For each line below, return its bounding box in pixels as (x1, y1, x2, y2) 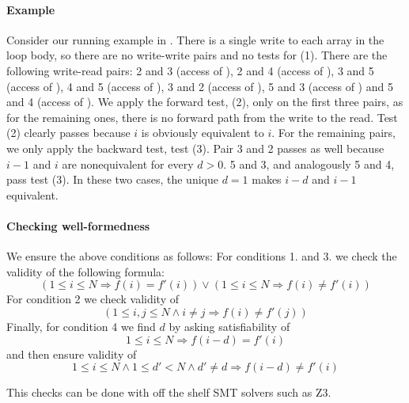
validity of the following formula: (6, 263, 165, 279)
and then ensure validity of (6, 345, 137, 362)
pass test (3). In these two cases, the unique (6, 171, 218, 188)
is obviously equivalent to (141, 124, 264, 141)
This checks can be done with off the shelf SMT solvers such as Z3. (6, 384, 331, 401)
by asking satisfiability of (169, 317, 290, 334)
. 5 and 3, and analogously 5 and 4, (223, 155, 395, 172)
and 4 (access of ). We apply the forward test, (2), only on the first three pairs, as (6, 93, 403, 110)
